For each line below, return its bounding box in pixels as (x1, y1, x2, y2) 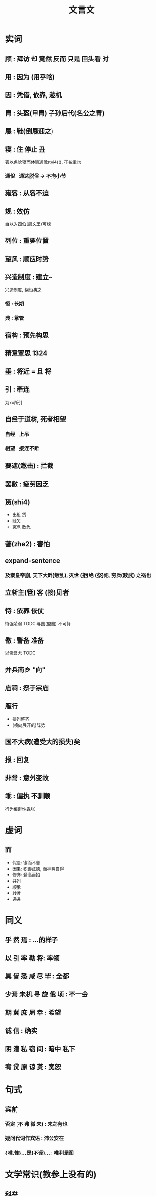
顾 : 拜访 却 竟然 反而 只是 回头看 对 (5, 55, 109, 63)
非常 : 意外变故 (5, 774, 49, 782)
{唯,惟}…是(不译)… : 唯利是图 (5, 1150, 74, 1156)
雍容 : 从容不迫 (5, 189, 49, 198)
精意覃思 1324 (5, 349, 48, 358)
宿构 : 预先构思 (5, 331, 49, 339)
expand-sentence (5, 557, 61, 565)
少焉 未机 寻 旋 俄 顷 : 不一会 (5, 990, 88, 998)
